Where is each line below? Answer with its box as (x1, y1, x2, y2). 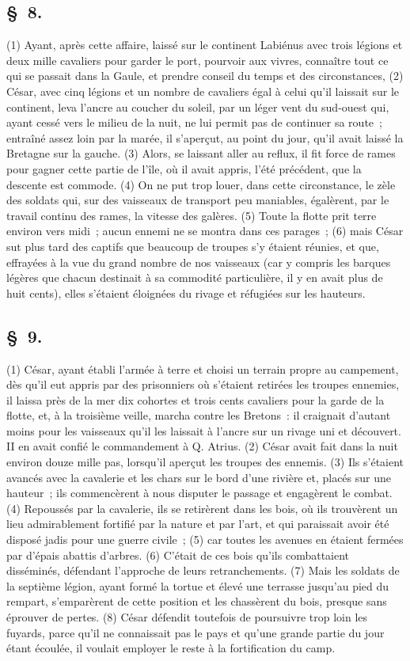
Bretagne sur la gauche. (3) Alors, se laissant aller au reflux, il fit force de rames (6, 145, 396, 161)
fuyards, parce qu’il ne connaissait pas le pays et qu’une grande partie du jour (6, 624, 385, 640)
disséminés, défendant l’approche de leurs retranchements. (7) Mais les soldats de (6, 562, 400, 579)
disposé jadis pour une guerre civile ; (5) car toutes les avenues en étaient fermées (6, 531, 404, 548)
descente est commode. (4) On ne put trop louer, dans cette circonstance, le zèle (6, 176, 396, 192)
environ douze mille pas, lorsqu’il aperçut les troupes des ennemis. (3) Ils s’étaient (6, 454, 404, 470)
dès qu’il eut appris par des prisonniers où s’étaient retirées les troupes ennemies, (6, 376, 400, 393)
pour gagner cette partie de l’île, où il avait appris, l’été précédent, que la (6, 160, 362, 177)
